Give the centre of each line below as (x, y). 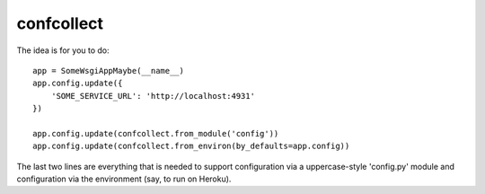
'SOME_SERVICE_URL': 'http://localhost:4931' (153, 96)
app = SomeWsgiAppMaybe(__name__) (108, 71)
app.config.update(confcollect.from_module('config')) (156, 133)
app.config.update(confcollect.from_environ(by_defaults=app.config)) (191, 146)
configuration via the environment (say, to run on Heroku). (124, 179)
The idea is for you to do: (63, 50)
